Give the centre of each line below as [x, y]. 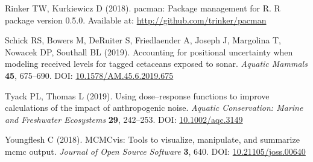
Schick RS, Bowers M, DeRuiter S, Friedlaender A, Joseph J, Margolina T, [143, 40]
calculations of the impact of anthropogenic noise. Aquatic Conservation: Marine [154, 107]
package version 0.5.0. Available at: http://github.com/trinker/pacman [136, 20]
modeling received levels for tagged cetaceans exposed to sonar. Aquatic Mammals [156, 64]
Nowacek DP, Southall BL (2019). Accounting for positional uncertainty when [149, 51]
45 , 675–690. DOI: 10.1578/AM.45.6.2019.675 [89, 75]
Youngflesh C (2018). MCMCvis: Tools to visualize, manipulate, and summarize [152, 139]
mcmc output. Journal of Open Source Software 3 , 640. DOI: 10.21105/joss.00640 [155, 151]
